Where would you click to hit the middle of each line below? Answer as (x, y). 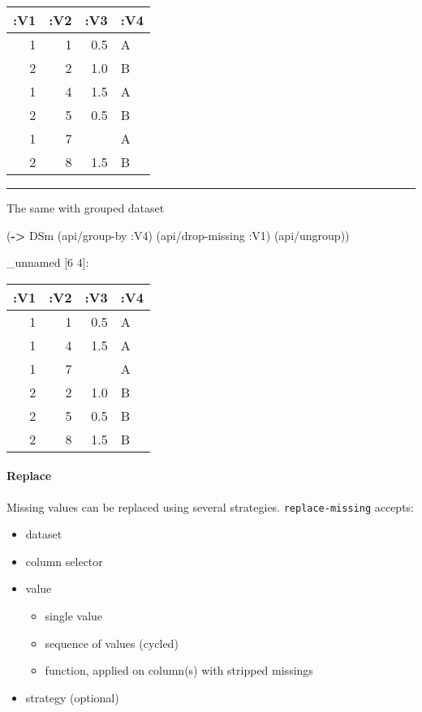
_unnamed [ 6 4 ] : (48, 262)
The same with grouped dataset (86, 208)
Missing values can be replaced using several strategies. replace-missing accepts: (211, 506)
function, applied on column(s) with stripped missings (179, 670)
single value (74, 616)
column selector (64, 561)
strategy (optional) (72, 697)
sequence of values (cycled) (112, 643)
